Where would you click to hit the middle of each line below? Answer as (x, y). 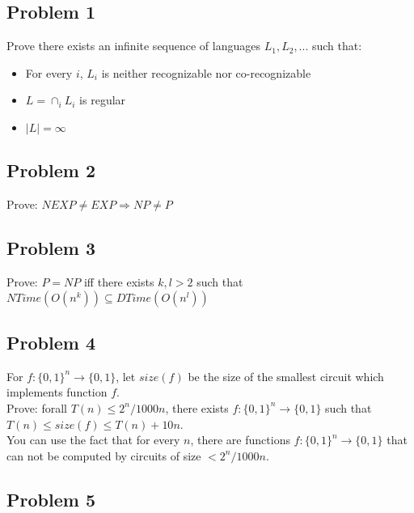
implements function (57, 392)
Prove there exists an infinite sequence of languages (134, 46)
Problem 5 (51, 499)
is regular (103, 100)
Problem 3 (51, 248)
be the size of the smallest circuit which (286, 376)
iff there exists (119, 281)
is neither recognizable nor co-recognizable (206, 72)
